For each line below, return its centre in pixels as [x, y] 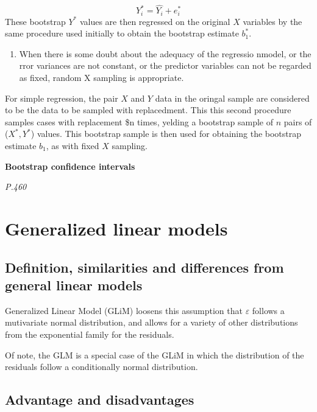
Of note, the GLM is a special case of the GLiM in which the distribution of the [155, 354]
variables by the [272, 21]
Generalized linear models [116, 228]
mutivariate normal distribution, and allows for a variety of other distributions [151, 322]
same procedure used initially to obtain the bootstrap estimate [122, 33]
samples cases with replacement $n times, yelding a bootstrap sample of [139, 121]
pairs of [298, 121]
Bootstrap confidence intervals [70, 166]
